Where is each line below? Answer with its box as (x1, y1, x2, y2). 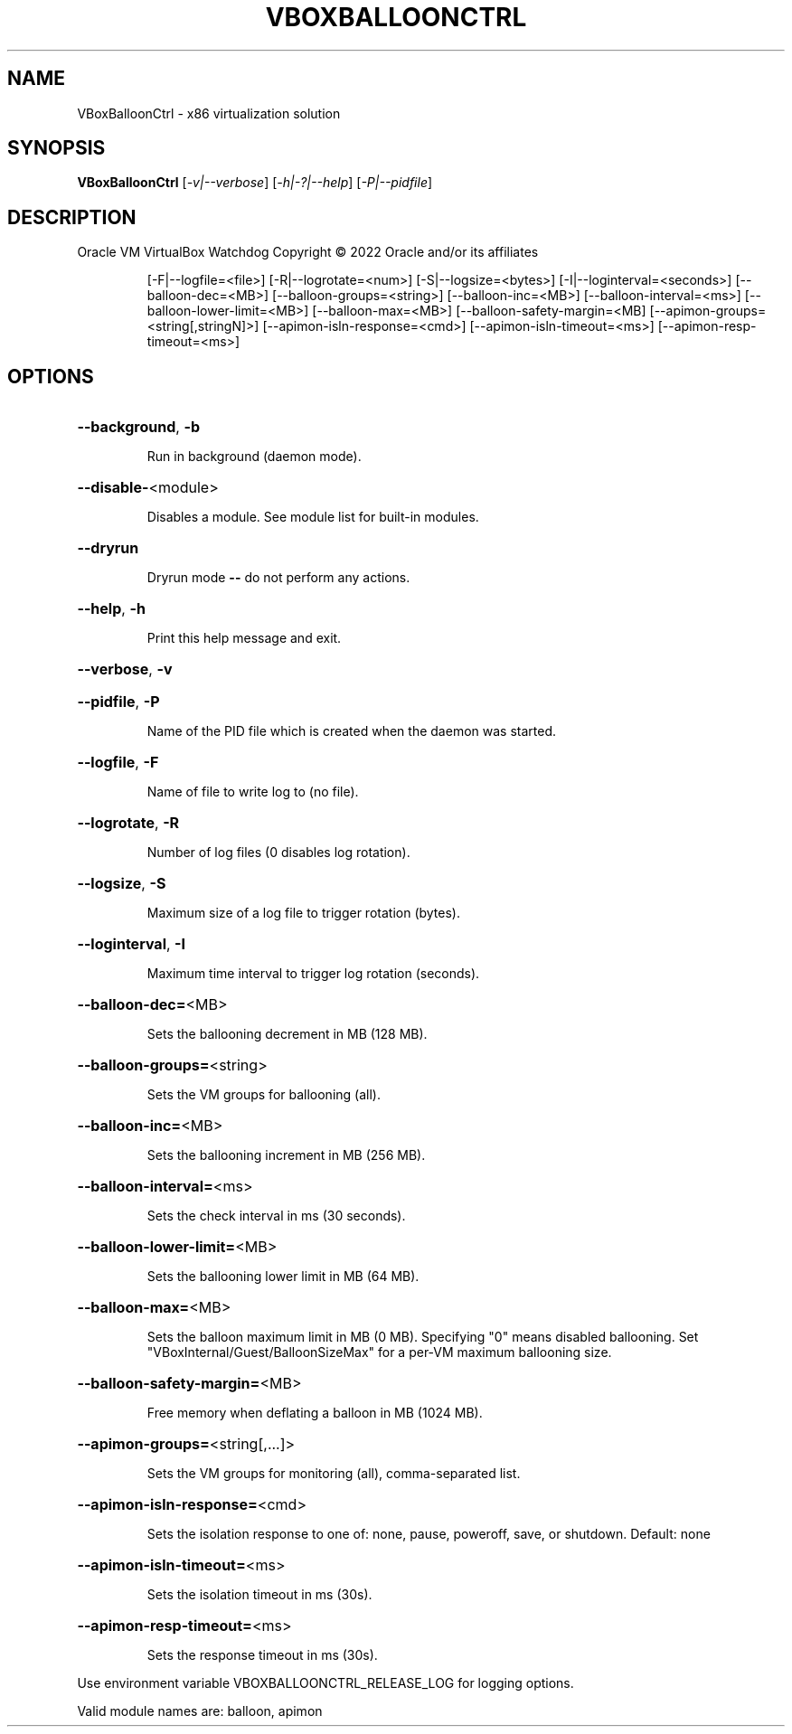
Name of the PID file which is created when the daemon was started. (146, 723, 556, 740)
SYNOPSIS (7, 137, 106, 160)
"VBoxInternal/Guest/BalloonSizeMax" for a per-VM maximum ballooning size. (146, 1344, 612, 1361)
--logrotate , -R (77, 814, 180, 833)
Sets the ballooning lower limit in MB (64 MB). (146, 1268, 420, 1285)
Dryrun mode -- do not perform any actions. (146, 570, 410, 586)
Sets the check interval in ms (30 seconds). (146, 1208, 406, 1224)
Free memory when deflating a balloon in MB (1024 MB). (146, 1405, 483, 1421)
